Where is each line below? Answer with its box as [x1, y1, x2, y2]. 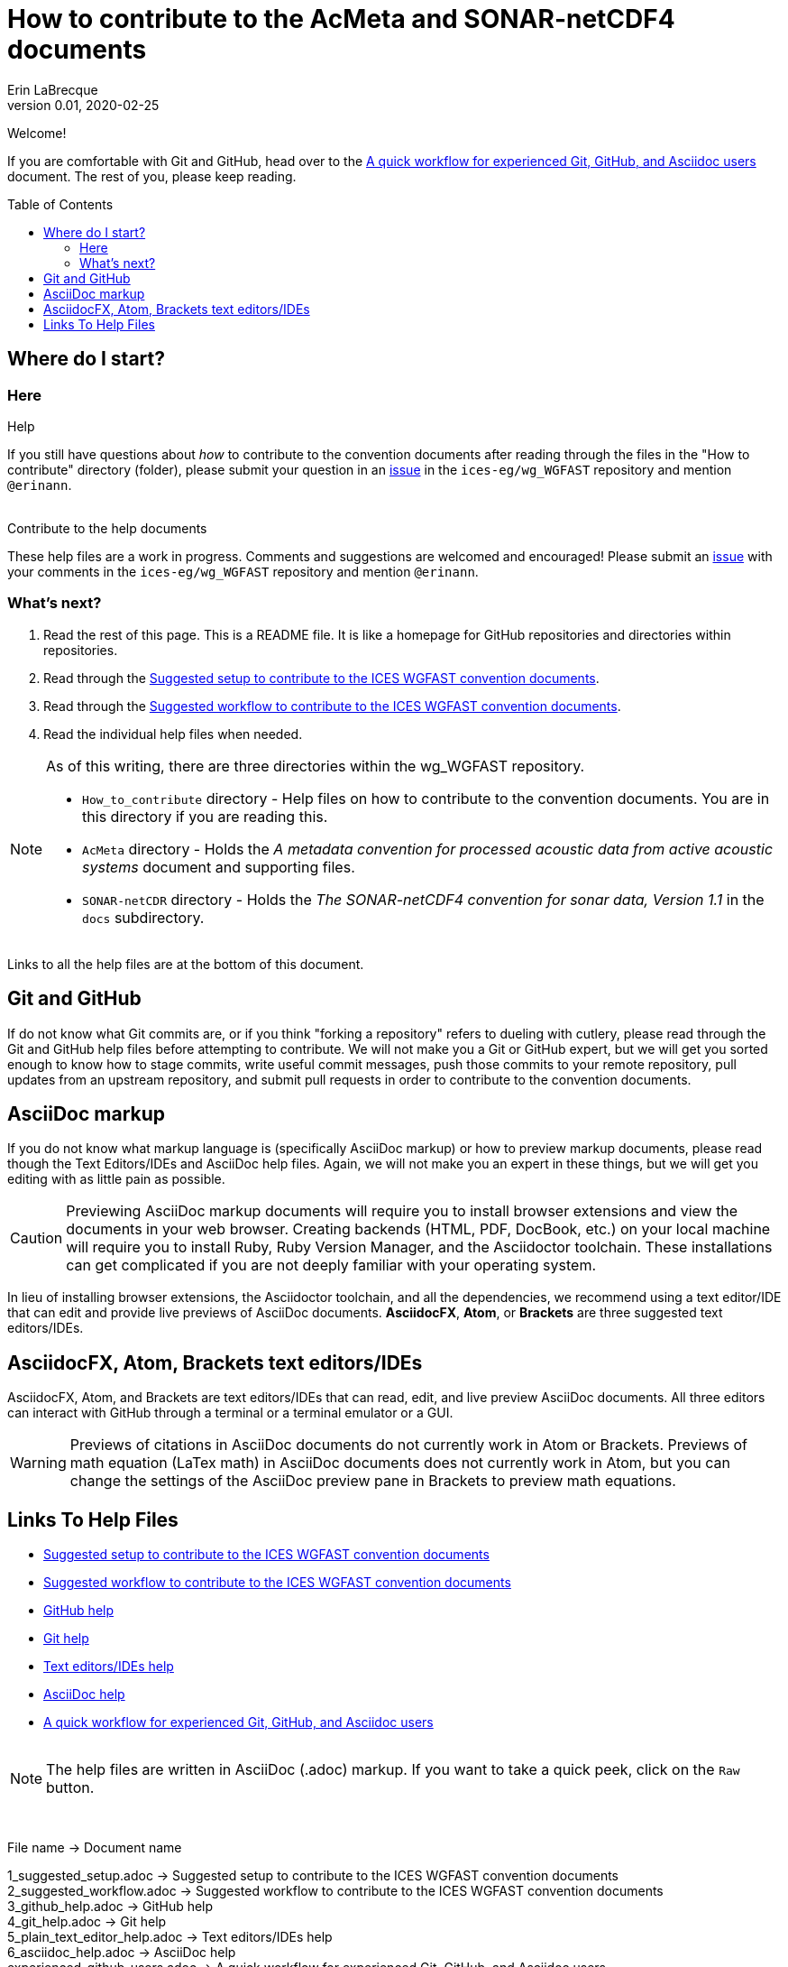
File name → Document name [7, 1840, 182, 1856]
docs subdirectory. [82, 908, 205, 927]
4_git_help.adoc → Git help [7, 1914, 167, 1930]
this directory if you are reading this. [82, 807, 328, 826]
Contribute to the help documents [7, 520, 207, 536]
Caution [10, 1229, 63, 1248]
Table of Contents [7, 196, 114, 212]
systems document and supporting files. [82, 857, 355, 876]
